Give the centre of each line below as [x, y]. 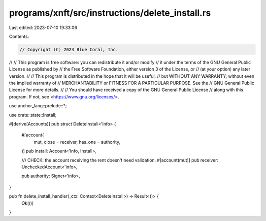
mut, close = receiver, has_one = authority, [77, 142]
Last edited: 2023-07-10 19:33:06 [43, 28]
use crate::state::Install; [33, 115]
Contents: [19, 36]
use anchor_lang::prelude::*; [38, 106]
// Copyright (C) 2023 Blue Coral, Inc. [69, 49]
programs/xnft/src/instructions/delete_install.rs [110, 13]
